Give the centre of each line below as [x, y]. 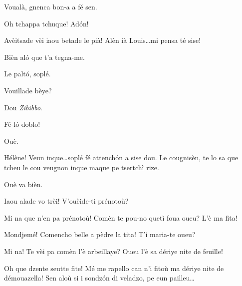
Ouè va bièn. [23, 184]
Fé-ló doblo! [22, 124]
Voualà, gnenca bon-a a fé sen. [51, 6]
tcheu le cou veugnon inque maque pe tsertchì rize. [82, 167]
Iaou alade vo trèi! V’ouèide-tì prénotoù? [66, 201]
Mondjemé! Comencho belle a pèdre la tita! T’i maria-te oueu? [100, 234]
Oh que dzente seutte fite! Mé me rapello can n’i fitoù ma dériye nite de [114, 268]
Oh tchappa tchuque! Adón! [46, 23]
